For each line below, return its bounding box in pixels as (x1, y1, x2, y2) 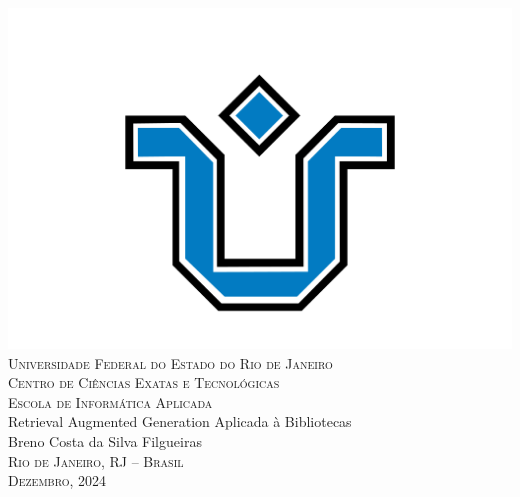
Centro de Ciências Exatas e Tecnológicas (8, 372, 280, 393)
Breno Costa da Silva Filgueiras (8, 431, 202, 452)
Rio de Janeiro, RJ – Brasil (8, 450, 184, 471)
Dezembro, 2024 (8, 470, 107, 491)
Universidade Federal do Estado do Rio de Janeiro (8, 352, 333, 373)
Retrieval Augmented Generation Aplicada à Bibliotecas (8, 411, 352, 432)
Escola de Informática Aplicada (8, 391, 213, 412)
